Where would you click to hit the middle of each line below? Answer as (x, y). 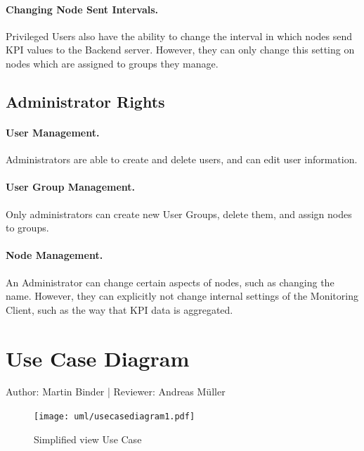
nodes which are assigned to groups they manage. (112, 63)
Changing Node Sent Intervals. (82, 9)
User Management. (53, 132)
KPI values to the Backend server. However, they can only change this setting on (180, 50)
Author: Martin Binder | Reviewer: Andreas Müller (116, 392)
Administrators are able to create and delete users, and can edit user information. (182, 159)
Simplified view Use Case (88, 439)
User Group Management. (71, 187)
